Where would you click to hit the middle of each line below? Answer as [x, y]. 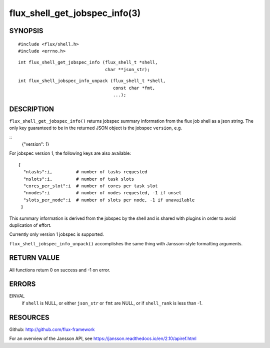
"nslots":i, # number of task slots [79, 179]
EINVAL [17, 296]
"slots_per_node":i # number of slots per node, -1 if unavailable [109, 200]
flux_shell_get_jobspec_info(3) [75, 13]
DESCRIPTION [32, 109]
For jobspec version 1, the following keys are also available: [70, 153]
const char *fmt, [134, 88]
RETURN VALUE [34, 258]
